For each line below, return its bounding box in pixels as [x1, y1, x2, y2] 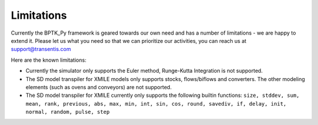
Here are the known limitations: [11, 56, 87, 63]
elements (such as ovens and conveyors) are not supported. [25, 83, 172, 90]
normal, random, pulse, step [25, 109, 110, 116]
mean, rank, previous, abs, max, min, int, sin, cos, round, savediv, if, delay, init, [25, 100, 287, 107]
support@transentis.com [11, 46, 71, 53]
